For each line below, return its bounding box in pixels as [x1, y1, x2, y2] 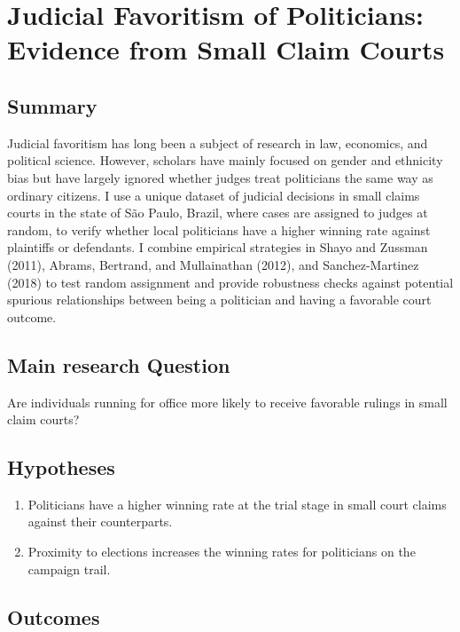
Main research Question [7, 351, 230, 378]
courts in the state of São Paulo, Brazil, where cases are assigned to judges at [7, 203, 428, 222]
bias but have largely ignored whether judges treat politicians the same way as [7, 168, 433, 186]
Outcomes [7, 603, 100, 630]
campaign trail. [27, 559, 111, 578]
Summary [7, 91, 97, 119]
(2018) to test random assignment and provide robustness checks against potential [7, 273, 454, 291]
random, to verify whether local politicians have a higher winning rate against [7, 220, 431, 239]
